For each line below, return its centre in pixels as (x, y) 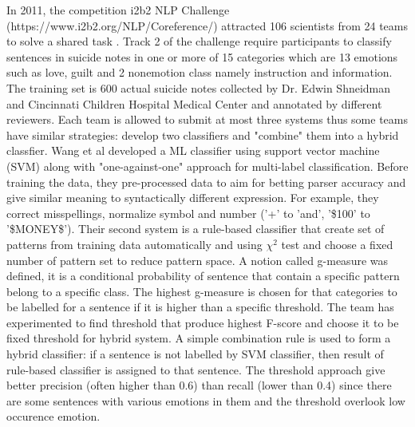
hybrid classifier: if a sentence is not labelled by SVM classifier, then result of (195, 354)
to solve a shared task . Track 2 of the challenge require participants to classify (199, 41)
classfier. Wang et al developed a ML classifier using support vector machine (193, 150)
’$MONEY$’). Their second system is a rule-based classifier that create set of (196, 229)
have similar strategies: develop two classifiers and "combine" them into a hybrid (203, 134)
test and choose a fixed (337, 244)
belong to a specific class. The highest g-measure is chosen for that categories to (202, 291)
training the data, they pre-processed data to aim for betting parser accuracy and (206, 182)
